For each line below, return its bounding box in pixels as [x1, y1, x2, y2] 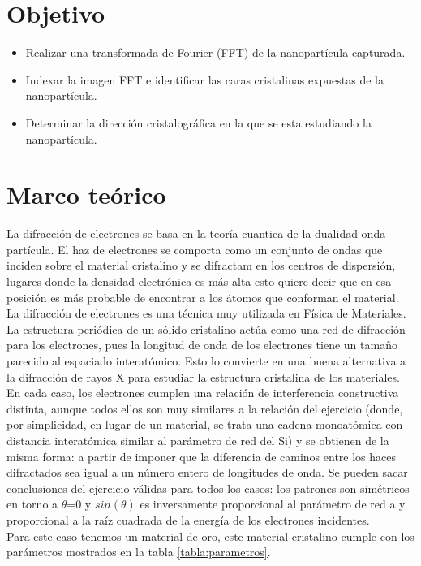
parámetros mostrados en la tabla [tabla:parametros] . [6, 543, 271, 560]
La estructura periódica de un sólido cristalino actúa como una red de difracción [6, 320, 406, 337]
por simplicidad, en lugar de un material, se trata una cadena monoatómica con [6, 416, 403, 433]
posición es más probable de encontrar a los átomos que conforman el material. [6, 288, 399, 305]
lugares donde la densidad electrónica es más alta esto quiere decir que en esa [6, 273, 392, 289]
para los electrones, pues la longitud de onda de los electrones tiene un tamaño [6, 336, 397, 353]
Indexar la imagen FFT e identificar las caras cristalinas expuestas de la [25, 71, 384, 88]
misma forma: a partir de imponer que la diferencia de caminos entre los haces [6, 447, 397, 464]
